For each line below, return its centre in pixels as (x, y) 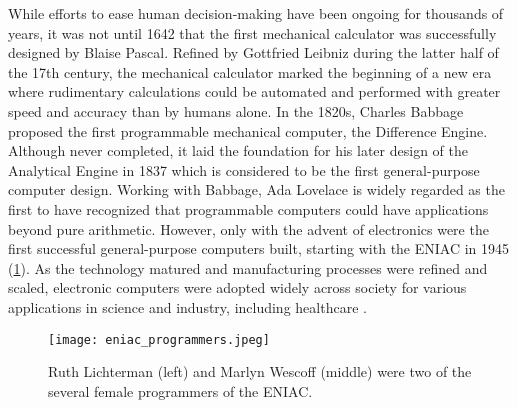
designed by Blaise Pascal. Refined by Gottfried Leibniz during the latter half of (253, 52)
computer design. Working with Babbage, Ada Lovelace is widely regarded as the (256, 189)
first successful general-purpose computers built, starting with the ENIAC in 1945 (259, 248)
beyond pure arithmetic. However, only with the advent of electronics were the (248, 228)
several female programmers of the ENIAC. (180, 390)
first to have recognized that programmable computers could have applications (248, 208)
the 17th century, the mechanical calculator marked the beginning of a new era (250, 71)
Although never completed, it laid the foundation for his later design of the (238, 150)
